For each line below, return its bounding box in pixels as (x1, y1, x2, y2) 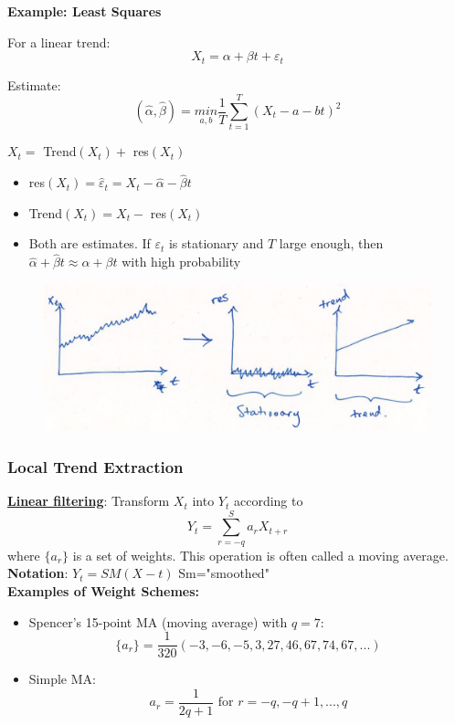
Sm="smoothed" (178, 563, 270, 583)
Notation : (7, 563, 69, 583)
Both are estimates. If (28, 234, 151, 253)
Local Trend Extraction (7, 455, 184, 478)
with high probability (122, 252, 241, 271)
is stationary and (168, 234, 264, 253)
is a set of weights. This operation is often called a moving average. (72, 545, 449, 564)
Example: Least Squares (7, 2, 162, 20)
